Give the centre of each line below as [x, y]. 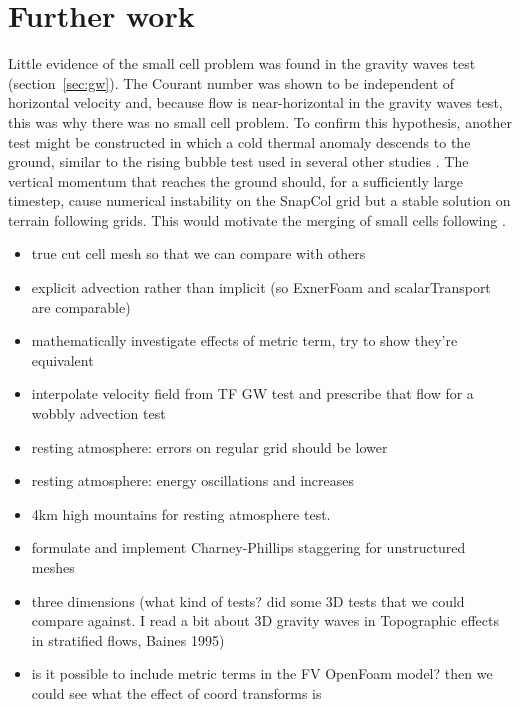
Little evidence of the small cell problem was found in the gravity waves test [242, 63]
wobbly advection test [98, 413]
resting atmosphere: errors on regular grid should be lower [209, 446]
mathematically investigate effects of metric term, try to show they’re [244, 340]
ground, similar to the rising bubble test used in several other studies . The [238, 161]
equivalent [62, 359]
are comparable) [81, 306]
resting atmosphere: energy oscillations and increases [193, 480]
